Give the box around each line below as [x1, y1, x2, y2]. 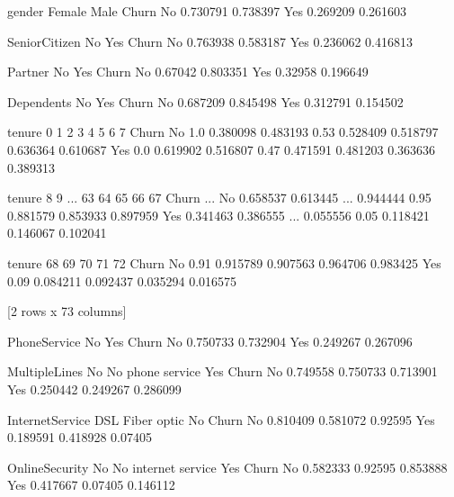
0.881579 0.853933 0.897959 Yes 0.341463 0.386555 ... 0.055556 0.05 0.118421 [7, 205, 430, 224]
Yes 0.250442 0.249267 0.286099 [7, 379, 182, 398]
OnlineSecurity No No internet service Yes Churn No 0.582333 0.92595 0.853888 [7, 457, 448, 476]
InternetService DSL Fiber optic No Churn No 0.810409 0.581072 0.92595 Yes [7, 410, 435, 429]
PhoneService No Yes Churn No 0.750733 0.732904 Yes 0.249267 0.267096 [7, 331, 413, 350]
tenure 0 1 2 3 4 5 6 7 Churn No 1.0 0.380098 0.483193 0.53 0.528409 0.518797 [7, 122, 439, 141]
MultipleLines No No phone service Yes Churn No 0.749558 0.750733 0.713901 [7, 362, 438, 381]
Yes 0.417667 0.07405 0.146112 [7, 475, 175, 494]
